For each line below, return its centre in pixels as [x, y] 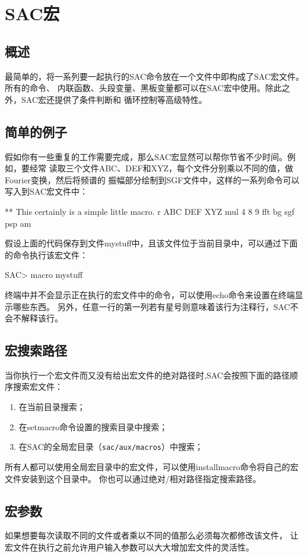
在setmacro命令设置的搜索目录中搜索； [93, 426]
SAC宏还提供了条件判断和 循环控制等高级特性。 [114, 99]
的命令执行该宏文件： [46, 254]
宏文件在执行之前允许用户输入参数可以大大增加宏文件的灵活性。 [129, 547]
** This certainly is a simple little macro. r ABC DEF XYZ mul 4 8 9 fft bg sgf [150, 211]
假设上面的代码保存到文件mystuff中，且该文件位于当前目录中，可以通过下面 [151, 243]
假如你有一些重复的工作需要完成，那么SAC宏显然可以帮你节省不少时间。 [146, 156]
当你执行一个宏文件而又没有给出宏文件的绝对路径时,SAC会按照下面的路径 [147, 375]
